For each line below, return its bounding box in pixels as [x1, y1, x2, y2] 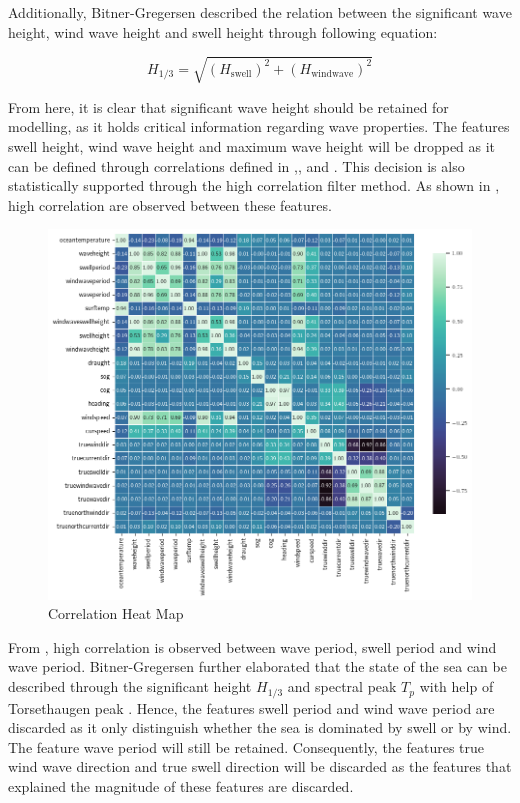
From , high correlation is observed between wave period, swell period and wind [8, 636, 497, 657]
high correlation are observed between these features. [8, 194, 332, 215]
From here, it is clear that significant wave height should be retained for [8, 96, 449, 117]
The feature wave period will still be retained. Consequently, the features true [8, 736, 485, 757]
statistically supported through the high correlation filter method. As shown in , [8, 175, 500, 196]
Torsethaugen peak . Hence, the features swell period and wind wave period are [8, 697, 495, 718]
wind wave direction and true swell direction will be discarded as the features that [8, 756, 512, 777]
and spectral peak [287, 676, 397, 697]
